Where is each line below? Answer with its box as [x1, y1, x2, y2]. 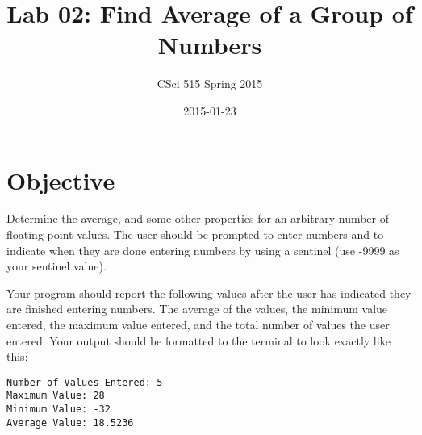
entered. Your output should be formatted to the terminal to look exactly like [6, 332, 391, 349]
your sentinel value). [6, 257, 107, 274]
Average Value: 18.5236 [6, 416, 134, 429]
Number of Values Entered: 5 [6, 376, 163, 388]
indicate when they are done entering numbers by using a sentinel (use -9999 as [6, 241, 399, 258]
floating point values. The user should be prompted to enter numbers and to [6, 226, 384, 243]
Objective [6, 163, 115, 196]
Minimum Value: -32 [6, 404, 111, 416]
